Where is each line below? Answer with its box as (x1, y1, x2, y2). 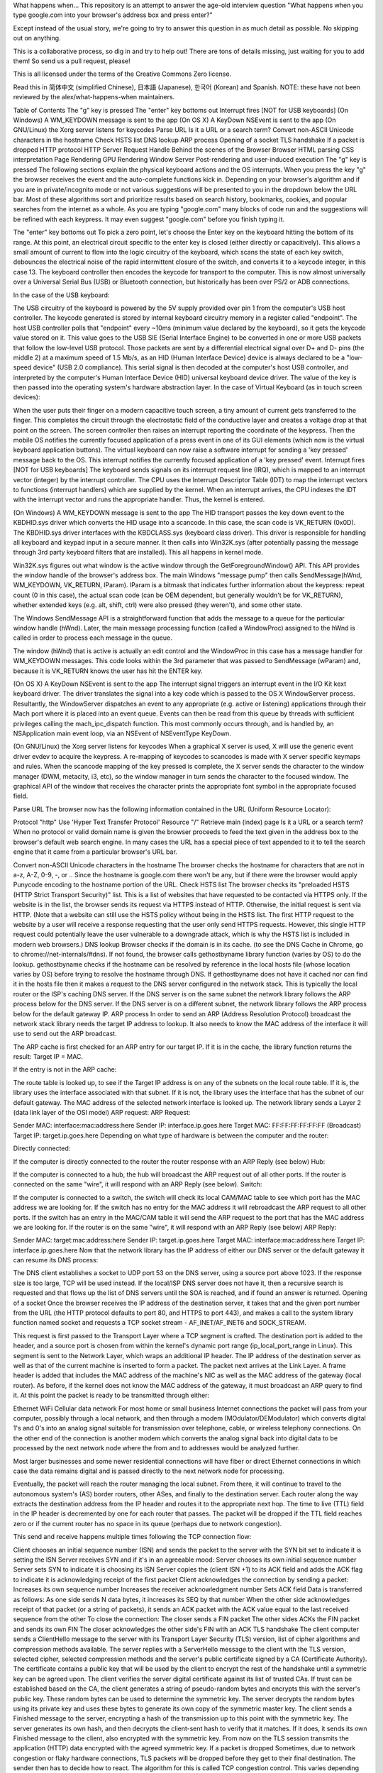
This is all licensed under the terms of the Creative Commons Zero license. (13, 70, 232, 78)
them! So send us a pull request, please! (13, 57, 131, 65)
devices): (13, 393, 40, 401)
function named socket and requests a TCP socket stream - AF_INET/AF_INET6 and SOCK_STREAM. (13, 1318, 306, 1327)
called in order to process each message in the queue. (13, 633, 173, 642)
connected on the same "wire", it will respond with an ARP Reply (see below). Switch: (13, 1180, 262, 1189)
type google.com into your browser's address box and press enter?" (13, 11, 213, 19)
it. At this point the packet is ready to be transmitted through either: (13, 1391, 209, 1400)
